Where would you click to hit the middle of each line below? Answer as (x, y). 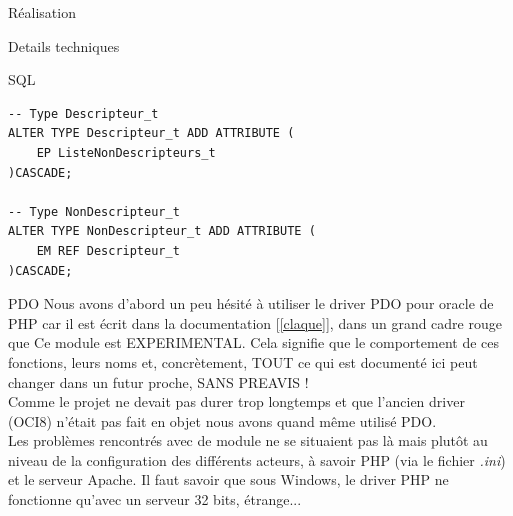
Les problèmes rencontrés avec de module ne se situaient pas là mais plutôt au (248, 440)
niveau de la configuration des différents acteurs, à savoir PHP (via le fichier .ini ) (257, 459)
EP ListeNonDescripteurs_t (126, 152)
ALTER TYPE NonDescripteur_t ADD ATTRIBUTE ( (162, 231)
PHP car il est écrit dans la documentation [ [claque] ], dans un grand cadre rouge (255, 322)
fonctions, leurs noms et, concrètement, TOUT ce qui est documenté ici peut (243, 361)
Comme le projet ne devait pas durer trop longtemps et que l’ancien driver (236, 401)
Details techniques (64, 45)
